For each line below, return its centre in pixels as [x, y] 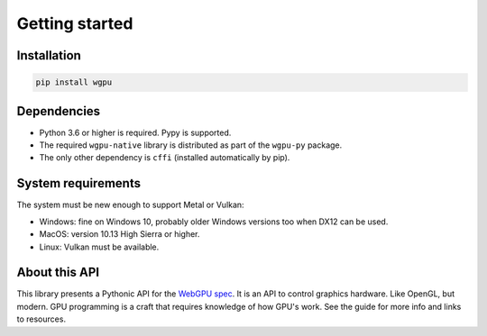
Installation [49, 55]
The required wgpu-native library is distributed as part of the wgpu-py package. [191, 145]
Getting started [75, 23]
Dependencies [59, 111]
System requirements [79, 183]
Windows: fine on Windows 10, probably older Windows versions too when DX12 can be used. [214, 222]
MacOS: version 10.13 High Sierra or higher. [119, 234]
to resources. [41, 319]
